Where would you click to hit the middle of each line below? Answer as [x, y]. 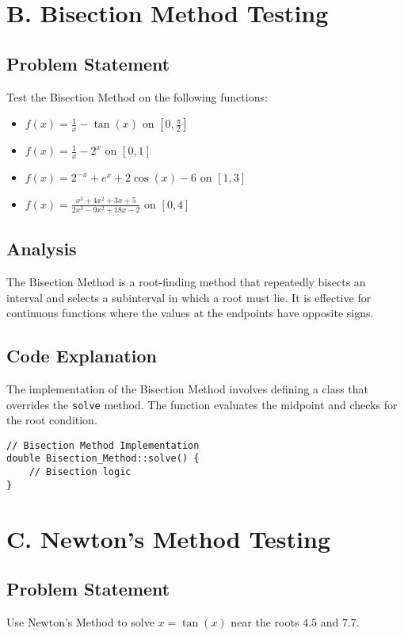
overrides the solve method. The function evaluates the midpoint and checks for [202, 404]
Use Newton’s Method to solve [80, 621]
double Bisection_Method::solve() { [103, 459]
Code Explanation [82, 356]
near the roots [265, 621]
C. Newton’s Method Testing [168, 538]
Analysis [42, 249]
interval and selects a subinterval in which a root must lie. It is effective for [189, 297]
